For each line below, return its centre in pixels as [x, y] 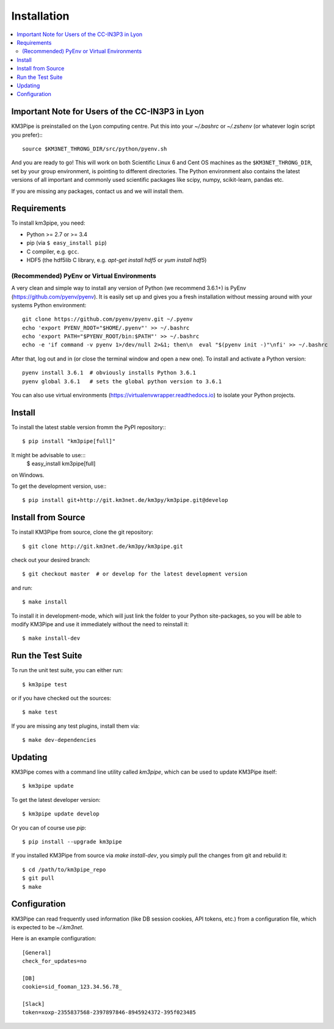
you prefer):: [27, 135]
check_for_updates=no [54, 961]
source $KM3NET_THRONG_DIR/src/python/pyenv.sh [95, 149]
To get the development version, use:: [59, 486]
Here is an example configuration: [54, 938]
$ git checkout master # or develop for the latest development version [135, 574]
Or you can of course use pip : [49, 828]
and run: [22, 588]
